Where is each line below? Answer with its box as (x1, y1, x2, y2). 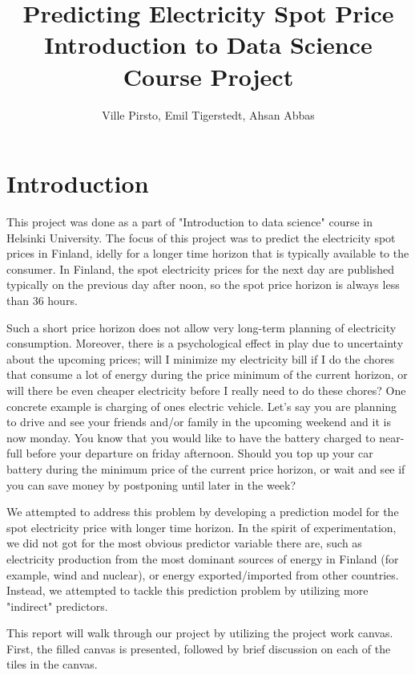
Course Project (123, 59, 294, 92)
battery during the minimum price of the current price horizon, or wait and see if (6, 460, 405, 477)
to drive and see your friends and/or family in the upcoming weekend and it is (6, 413, 391, 430)
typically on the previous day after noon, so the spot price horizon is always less (6, 276, 400, 293)
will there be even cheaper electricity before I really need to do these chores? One (6, 381, 406, 398)
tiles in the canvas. (6, 656, 98, 673)
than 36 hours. (6, 292, 78, 308)
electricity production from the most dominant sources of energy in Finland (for (6, 550, 399, 567)
